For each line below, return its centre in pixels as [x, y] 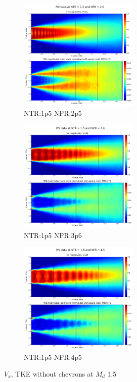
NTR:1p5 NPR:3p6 [53, 235]
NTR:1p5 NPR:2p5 [53, 113]
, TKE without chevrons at [52, 373]
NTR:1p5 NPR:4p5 [53, 357]
